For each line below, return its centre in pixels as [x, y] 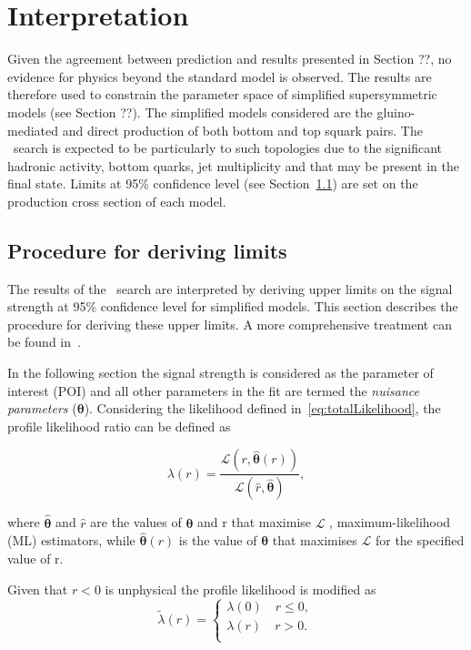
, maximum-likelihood [390, 522]
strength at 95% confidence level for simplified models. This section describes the [233, 306]
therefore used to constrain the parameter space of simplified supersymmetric [222, 94]
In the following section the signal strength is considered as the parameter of [220, 373]
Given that [38, 589]
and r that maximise [255, 522]
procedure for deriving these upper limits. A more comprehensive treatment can [230, 324]
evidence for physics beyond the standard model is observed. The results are [220, 76]
